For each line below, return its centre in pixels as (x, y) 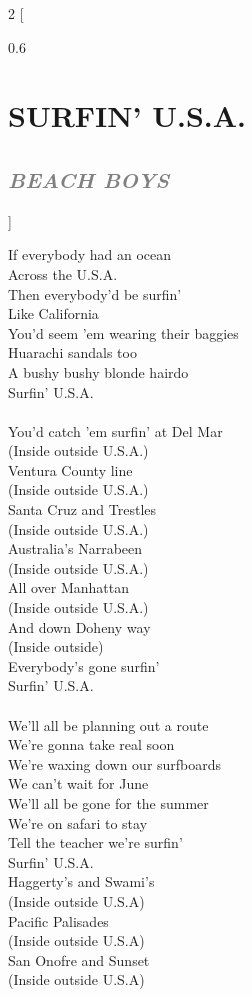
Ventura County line (70, 469)
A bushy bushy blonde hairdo (98, 371)
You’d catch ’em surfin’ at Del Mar (115, 430)
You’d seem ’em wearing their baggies (123, 332)
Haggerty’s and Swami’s (81, 881)
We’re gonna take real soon (91, 744)
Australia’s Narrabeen (75, 548)
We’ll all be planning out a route (108, 724)
